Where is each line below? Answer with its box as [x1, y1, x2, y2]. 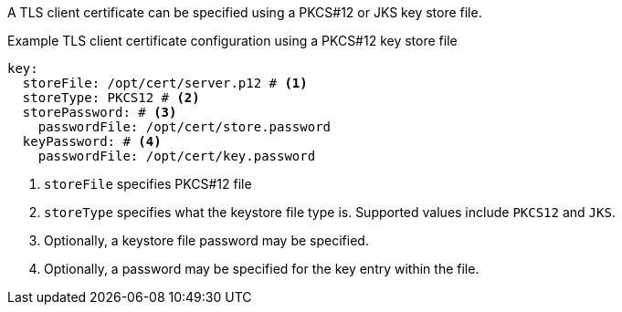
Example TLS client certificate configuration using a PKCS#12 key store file [7, 33, 458, 48]
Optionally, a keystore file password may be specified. [44, 233, 369, 248]
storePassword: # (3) [22, 105, 177, 120]
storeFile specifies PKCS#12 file [44, 176, 252, 192]
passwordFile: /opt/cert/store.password [37, 120, 332, 134]
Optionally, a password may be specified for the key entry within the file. [44, 261, 480, 276]
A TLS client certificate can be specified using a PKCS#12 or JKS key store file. [7, 5, 482, 20]
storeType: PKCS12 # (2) [22, 90, 200, 105]
